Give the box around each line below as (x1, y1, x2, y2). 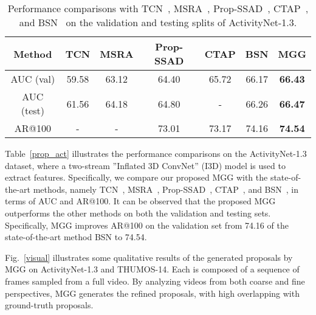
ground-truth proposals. (5, 299, 94, 311)
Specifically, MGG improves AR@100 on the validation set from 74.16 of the (5, 218, 289, 231)
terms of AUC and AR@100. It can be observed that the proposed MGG (5, 195, 276, 207)
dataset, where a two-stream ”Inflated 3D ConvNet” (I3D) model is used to (5, 159, 286, 171)
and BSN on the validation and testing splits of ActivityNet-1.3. (19, 15, 297, 29)
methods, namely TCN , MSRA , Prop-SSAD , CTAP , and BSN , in (33, 182, 299, 195)
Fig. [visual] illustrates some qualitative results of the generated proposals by (5, 251, 293, 263)
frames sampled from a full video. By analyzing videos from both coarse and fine (5, 274, 305, 287)
